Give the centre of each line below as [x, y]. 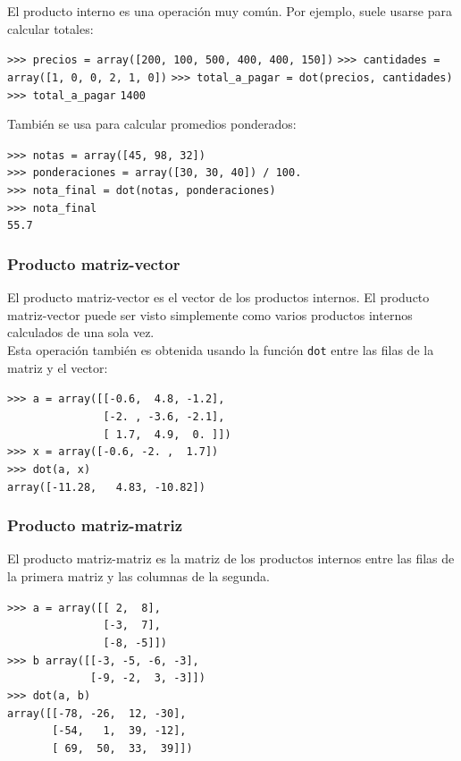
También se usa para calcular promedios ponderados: [152, 124]
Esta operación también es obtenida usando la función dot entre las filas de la [221, 350]
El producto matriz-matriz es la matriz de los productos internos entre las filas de [231, 558]
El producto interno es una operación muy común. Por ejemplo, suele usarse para [230, 11]
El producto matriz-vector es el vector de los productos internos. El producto [218, 297]
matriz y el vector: [58, 367]
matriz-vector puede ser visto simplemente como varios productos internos [210, 314]
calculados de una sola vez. [81, 332]
